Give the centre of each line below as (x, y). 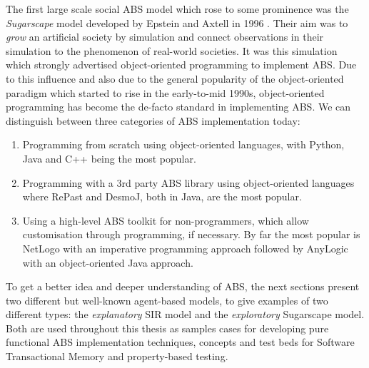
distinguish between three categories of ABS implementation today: (153, 120)
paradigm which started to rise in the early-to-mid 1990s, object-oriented (165, 92)
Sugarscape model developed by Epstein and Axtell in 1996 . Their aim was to (177, 22)
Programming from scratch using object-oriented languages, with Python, (183, 144)
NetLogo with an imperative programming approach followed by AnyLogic (185, 248)
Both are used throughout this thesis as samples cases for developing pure (167, 328)
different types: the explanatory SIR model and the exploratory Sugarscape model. (185, 314)
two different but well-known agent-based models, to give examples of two (167, 300)
